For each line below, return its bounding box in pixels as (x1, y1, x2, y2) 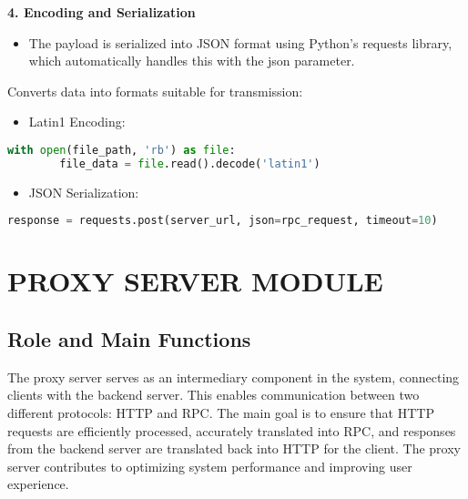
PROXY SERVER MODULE (7, 262, 383, 300)
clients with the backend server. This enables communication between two (7, 385, 420, 404)
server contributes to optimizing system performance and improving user (7, 456, 412, 475)
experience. (7, 474, 69, 494)
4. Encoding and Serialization (7, 3, 196, 21)
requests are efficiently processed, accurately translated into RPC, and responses (7, 421, 456, 440)
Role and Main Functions (7, 324, 251, 352)
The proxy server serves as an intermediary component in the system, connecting (7, 367, 460, 386)
